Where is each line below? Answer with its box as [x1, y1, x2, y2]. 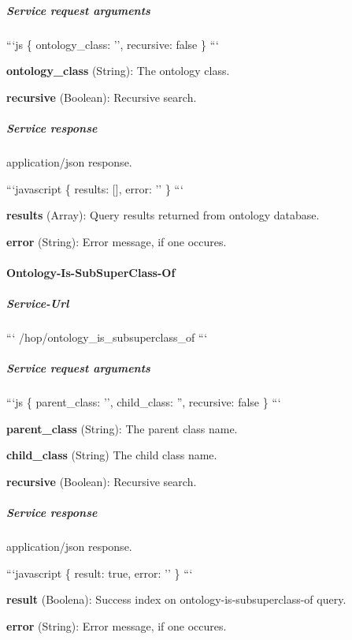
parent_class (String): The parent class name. [6, 420, 238, 436]
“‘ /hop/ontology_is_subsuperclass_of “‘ [6, 329, 208, 346]
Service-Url [6, 295, 69, 312]
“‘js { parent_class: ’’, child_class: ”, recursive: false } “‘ [6, 394, 281, 410]
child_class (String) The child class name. [6, 447, 217, 463]
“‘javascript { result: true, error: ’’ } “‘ [6, 564, 193, 581]
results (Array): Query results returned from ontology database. [6, 207, 320, 223]
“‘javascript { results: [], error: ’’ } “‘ [6, 180, 183, 196]
